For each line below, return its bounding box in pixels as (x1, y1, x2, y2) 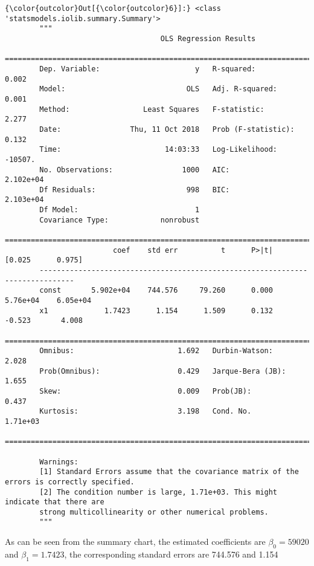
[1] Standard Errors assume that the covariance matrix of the (39, 467, 299, 477)
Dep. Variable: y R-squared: (39, 64, 256, 73)
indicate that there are (5, 498, 104, 507)
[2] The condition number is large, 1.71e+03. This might (39, 487, 278, 496)
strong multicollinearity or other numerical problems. (39, 507, 269, 516)
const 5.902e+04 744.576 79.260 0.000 (39, 286, 273, 295)
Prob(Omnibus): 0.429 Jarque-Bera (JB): (39, 366, 286, 376)
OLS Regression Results (160, 34, 256, 43)
